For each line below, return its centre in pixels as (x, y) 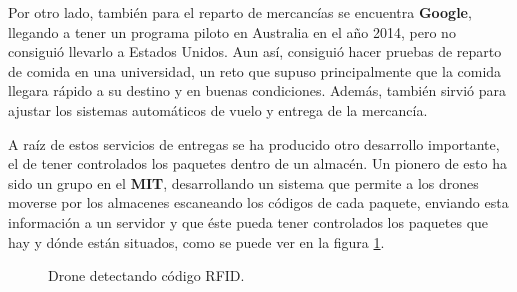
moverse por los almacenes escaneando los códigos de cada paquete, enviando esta (258, 202)
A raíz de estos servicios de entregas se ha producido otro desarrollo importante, (254, 143)
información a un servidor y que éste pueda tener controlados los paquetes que (248, 221)
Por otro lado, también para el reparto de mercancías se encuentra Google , (240, 12)
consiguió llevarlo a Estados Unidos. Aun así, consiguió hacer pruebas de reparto (255, 51)
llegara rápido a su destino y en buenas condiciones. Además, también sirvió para (257, 90)
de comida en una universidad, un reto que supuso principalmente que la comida (255, 70)
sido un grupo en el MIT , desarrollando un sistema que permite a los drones (243, 182)
